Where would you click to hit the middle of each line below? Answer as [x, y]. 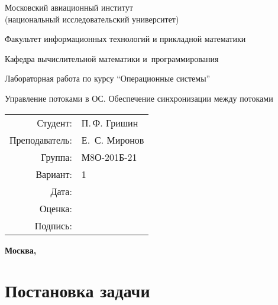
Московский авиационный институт [69, 7]
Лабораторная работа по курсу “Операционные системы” [108, 78]
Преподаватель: [41, 139]
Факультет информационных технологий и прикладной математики [125, 39]
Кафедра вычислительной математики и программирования [112, 58]
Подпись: [53, 225]
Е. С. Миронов [113, 139]
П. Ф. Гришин [110, 122]
